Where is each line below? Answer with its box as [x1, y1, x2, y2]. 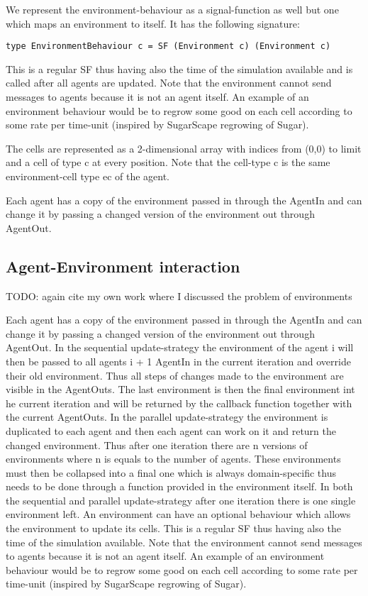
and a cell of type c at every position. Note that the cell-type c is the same [6, 155, 330, 170]
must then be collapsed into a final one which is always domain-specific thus [6, 465, 336, 480]
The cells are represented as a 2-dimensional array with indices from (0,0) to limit [6, 140, 362, 155]
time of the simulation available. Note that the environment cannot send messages [6, 534, 362, 549]
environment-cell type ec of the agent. [6, 169, 170, 183]
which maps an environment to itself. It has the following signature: [6, 16, 300, 31]
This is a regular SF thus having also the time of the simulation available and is [6, 61, 353, 76]
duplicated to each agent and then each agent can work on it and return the [6, 423, 337, 438]
